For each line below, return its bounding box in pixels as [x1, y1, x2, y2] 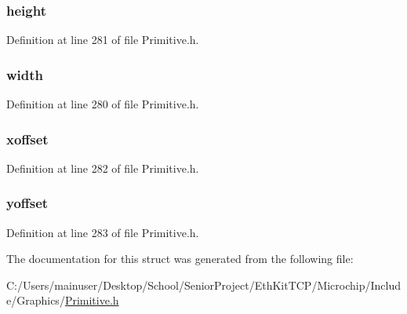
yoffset [6, 193, 49, 213]
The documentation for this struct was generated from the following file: [6, 250, 354, 267]
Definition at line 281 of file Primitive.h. [6, 31, 199, 48]
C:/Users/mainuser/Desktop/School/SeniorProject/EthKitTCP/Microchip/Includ [6, 276, 402, 293]
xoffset [6, 129, 49, 148]
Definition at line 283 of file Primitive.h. [6, 224, 199, 240]
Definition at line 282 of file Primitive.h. [6, 159, 199, 176]
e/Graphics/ [6, 292, 65, 309]
